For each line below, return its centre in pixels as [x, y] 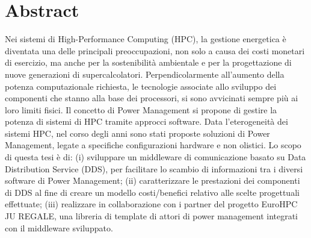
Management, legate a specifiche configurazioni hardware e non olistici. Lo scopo [153, 145]
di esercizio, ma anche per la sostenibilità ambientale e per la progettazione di [148, 62]
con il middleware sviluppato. [59, 227]
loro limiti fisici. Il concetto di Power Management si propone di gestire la [141, 109]
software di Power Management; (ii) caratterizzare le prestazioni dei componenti [152, 180]
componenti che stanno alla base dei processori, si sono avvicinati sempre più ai [152, 98]
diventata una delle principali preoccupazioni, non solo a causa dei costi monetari [155, 50]
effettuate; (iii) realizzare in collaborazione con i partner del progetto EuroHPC [151, 204]
